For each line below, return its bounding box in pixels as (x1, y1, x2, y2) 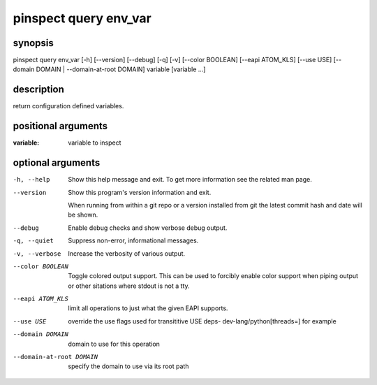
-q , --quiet (13, 237, 54, 245)
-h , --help (13, 175, 50, 184)
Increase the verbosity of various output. (68, 249, 186, 258)
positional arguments (13, 120, 108, 132)
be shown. (68, 210, 98, 219)
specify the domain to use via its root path (68, 362, 189, 370)
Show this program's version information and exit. (68, 188, 212, 196)
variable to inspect (68, 138, 121, 147)
